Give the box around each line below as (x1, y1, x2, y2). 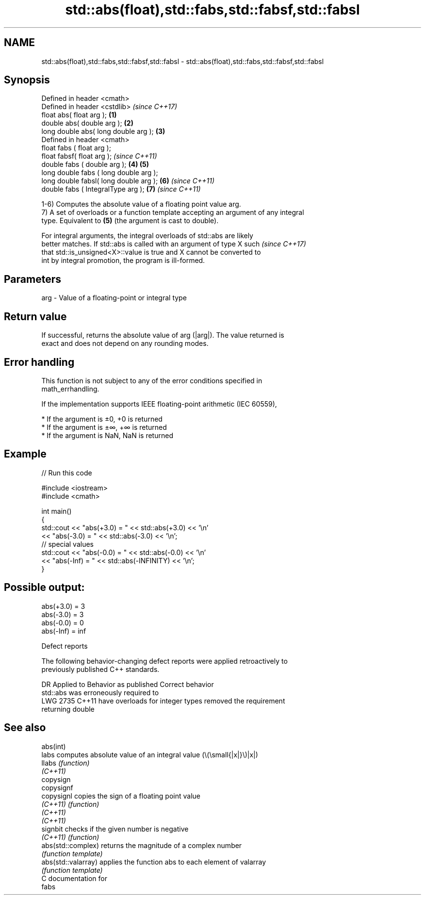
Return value (4, 310, 67, 323)
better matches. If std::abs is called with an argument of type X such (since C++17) (41, 240, 306, 248)
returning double (41, 704, 95, 713)
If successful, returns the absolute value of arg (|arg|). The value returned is (41, 331, 284, 340)
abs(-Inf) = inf (41, 626, 86, 635)
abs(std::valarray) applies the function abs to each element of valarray (41, 857, 266, 866)
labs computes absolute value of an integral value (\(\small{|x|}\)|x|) (41, 750, 258, 759)
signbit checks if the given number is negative (41, 824, 189, 833)
